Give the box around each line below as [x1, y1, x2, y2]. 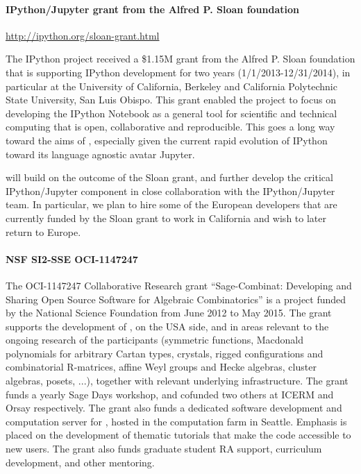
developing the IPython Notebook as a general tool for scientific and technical [6, 105, 337, 120]
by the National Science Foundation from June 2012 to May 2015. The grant [6, 305, 332, 320]
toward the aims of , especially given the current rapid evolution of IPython [6, 133, 328, 147]
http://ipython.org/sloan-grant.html [6, 28, 160, 42]
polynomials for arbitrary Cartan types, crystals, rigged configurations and [6, 346, 324, 360]
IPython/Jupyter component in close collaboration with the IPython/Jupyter [6, 183, 335, 198]
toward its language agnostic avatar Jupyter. [6, 146, 195, 161]
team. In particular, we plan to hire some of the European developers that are [6, 197, 337, 212]
